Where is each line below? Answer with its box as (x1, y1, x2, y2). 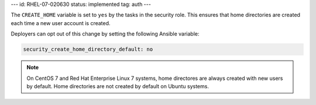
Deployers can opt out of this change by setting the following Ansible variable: (11, 30, 200, 37)
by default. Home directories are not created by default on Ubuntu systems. (26, 82, 209, 90)
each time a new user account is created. (11, 19, 111, 26)
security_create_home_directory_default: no (23, 46, 153, 52)
